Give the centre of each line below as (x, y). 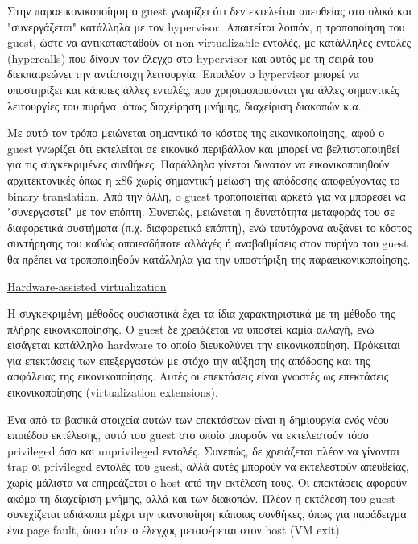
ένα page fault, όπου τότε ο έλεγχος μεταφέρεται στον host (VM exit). (175, 529)
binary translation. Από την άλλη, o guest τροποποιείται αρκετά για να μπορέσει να (207, 195)
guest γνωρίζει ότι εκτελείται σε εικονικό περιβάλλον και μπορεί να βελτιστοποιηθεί (203, 148)
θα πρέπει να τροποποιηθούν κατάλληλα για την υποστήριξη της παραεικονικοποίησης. (209, 258)
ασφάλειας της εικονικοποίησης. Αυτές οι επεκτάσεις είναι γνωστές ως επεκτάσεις (198, 376)
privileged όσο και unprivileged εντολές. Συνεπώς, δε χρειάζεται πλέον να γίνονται (203, 450)
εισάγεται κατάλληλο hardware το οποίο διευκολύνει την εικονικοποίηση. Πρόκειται (204, 345)
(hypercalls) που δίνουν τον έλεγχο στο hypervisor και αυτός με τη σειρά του (190, 58)
